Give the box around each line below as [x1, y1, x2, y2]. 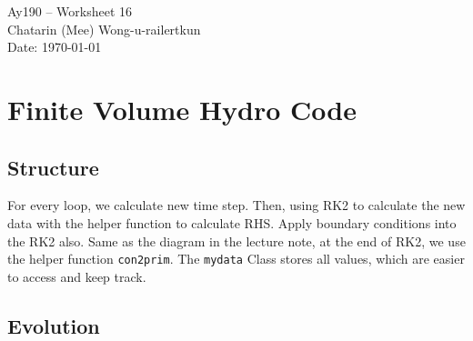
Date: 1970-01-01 [7, 37, 102, 56]
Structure [7, 153, 99, 181]
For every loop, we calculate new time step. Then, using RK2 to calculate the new [7, 196, 466, 215]
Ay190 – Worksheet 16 [7, 2, 133, 20]
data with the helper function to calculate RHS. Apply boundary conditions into [7, 213, 457, 232]
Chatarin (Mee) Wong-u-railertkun [7, 19, 201, 38]
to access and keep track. [7, 266, 146, 286]
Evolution [7, 311, 100, 339]
